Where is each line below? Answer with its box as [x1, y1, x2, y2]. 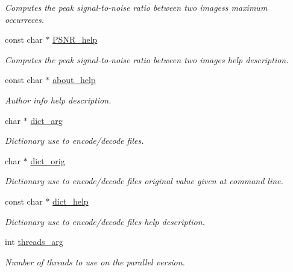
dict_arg [30, 114, 63, 126]
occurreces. [5, 13, 45, 25]
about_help [52, 73, 96, 86]
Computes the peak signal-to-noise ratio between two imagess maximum [5, 1, 268, 13]
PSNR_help [52, 33, 98, 46]
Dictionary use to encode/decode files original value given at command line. [5, 175, 283, 187]
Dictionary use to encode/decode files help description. [5, 215, 205, 227]
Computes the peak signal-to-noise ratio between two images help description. [5, 53, 289, 66]
